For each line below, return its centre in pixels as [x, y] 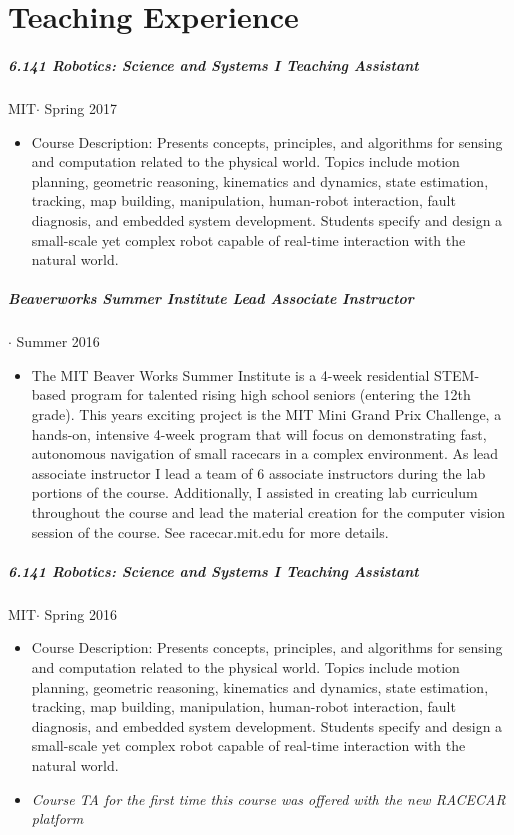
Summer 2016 [58, 341]
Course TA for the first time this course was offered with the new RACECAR [268, 798]
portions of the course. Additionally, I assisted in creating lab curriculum [254, 492]
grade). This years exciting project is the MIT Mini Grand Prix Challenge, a [266, 414]
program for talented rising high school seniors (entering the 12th [270, 394]
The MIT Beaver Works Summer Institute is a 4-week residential [230, 374]
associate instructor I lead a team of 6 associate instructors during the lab [258, 472]
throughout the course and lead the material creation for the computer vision [268, 512]
